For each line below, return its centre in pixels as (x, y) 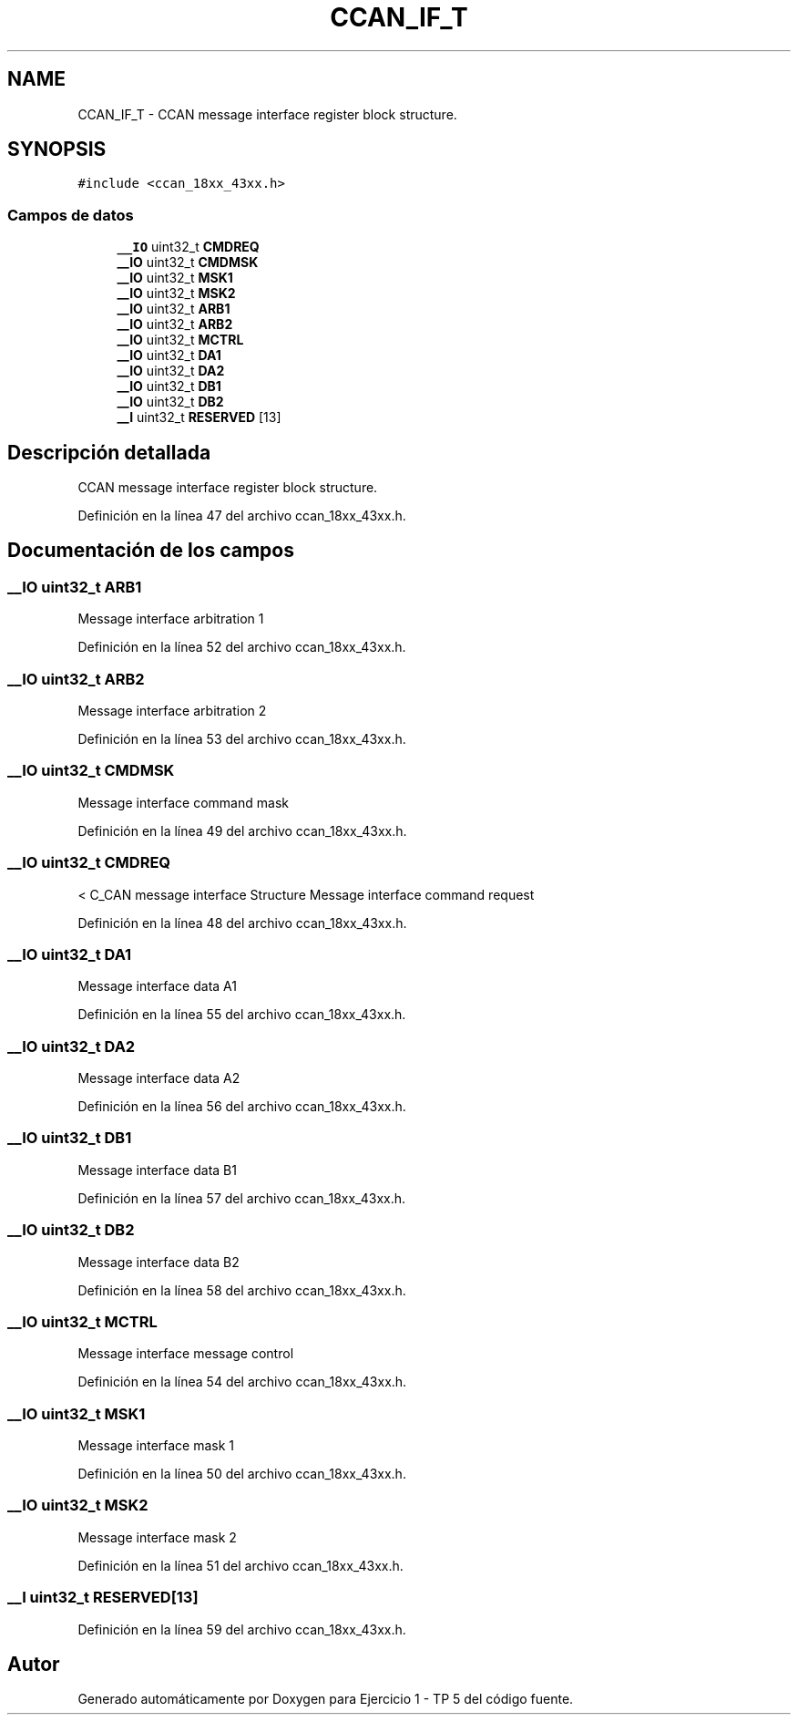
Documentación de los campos (151, 551)
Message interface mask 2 (157, 1537)
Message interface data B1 (157, 1170)
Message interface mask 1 (156, 1445)
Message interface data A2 (159, 1078)
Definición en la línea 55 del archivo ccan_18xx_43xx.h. (242, 1015)
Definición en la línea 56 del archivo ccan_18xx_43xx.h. (242, 1106)
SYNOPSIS (57, 150)
